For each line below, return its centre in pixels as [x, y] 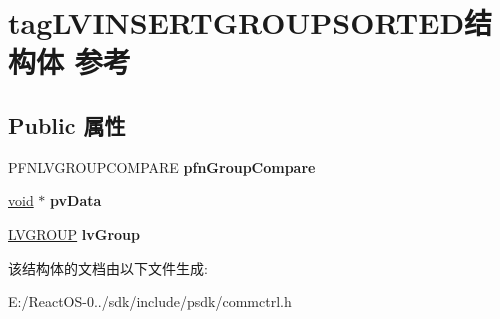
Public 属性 [67, 124]
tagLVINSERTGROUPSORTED [236, 22]
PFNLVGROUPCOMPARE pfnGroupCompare [162, 166]
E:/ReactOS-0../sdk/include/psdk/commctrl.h [150, 301]
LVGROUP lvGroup [74, 233]
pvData [76, 200]
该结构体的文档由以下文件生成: [108, 267]
